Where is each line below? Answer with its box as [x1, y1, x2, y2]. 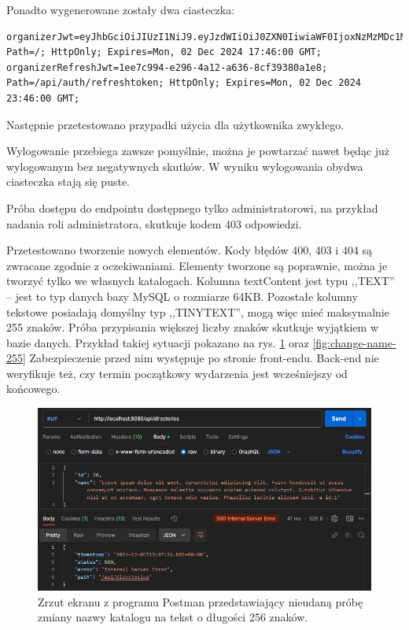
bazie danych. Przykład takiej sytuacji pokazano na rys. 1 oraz [6, 334, 309, 350]
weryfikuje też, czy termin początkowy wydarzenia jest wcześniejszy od [6, 365, 348, 381]
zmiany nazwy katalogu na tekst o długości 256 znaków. [38, 609, 308, 625]
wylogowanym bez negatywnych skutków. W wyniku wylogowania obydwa [6, 157, 363, 174]
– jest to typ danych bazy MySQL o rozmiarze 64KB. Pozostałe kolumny [6, 287, 358, 304]
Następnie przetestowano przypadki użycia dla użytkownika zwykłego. [6, 116, 345, 132]
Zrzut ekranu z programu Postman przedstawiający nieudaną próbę [38, 593, 363, 610]
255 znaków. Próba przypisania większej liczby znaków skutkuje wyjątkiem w [6, 319, 378, 335]
